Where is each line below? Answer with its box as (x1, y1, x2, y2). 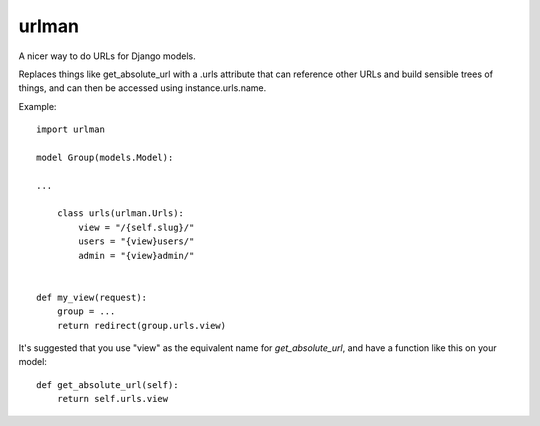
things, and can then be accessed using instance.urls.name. (18, 82, 267, 94)
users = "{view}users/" (78, 236, 195, 247)
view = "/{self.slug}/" (78, 221, 195, 233)
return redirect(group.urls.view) (56, 320, 227, 331)
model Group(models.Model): (36, 151, 174, 163)
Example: (18, 100, 57, 112)
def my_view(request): (36, 291, 148, 303)
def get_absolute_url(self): (36, 379, 179, 390)
